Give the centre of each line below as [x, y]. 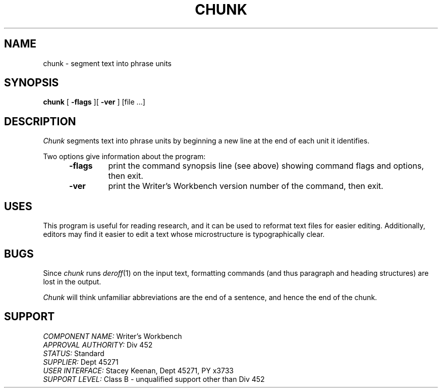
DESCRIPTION [40, 121]
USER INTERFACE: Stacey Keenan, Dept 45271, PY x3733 [138, 370]
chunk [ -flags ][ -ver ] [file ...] [94, 102]
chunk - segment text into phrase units [107, 63]
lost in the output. [72, 281]
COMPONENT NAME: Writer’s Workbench [113, 336]
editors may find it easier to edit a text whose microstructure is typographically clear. [184, 234]
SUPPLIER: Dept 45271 [81, 362]
